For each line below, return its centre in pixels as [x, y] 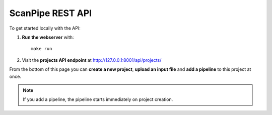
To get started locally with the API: [45, 28]
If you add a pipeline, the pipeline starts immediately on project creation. [98, 99]
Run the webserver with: [48, 37]
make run [42, 49]
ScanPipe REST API [51, 13]
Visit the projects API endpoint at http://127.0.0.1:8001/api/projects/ [92, 60]
